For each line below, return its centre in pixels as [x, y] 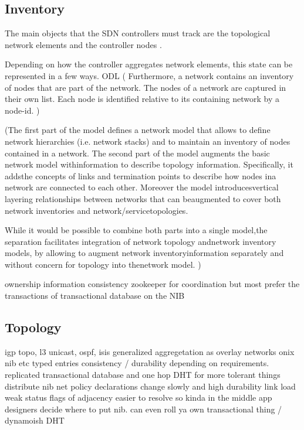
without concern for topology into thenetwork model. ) [103, 264]
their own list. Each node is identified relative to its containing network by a [142, 99]
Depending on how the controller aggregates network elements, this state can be [149, 64]
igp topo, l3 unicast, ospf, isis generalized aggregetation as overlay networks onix [150, 351]
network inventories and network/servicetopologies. [97, 210]
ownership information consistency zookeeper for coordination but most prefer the [152, 284]
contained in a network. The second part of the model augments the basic [137, 153]
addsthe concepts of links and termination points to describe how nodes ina [141, 175]
